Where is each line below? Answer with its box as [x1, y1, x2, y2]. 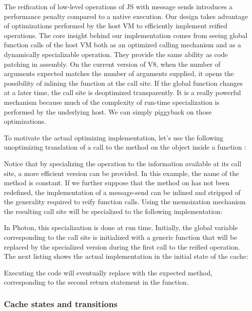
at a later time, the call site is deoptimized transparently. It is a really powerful [4, 87, 241, 97]
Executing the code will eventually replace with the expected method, [4, 267, 213, 277]
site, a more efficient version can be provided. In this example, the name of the [4, 168, 239, 178]
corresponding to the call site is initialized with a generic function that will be [4, 232, 237, 242]
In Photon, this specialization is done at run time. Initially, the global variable [4, 222, 238, 233]
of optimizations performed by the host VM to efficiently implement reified [4, 20, 228, 31]
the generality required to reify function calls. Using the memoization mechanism [4, 196, 246, 207]
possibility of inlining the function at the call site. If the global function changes [4, 78, 243, 88]
